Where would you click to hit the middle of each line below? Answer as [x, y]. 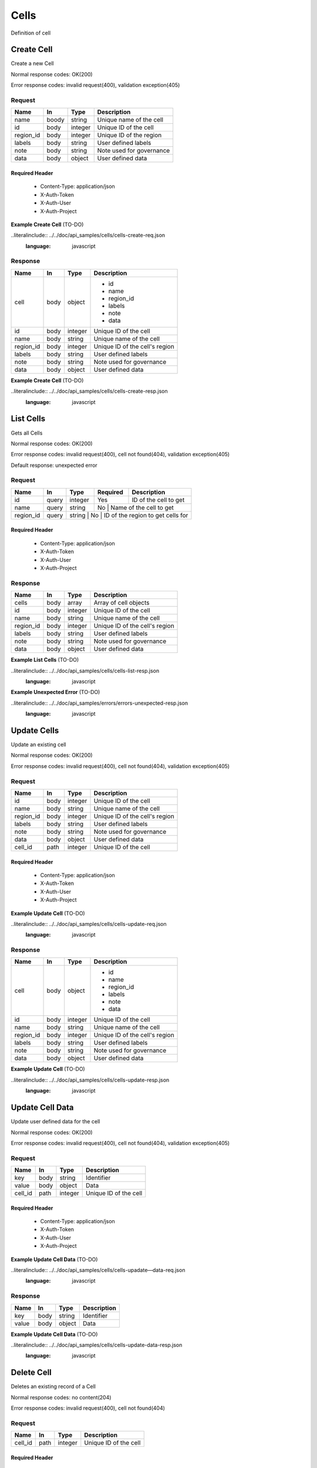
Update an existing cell [39, 745]
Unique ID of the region [129, 135]
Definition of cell [31, 33]
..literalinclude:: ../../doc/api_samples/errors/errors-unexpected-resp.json [100, 703]
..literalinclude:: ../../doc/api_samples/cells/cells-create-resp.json [90, 391]
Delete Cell [31, 1373]
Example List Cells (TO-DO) [45, 660]
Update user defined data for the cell [55, 1122]
